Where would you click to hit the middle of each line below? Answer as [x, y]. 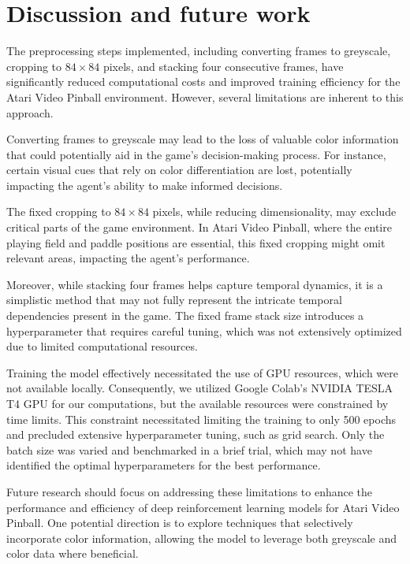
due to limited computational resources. [102, 346]
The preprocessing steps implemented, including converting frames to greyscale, [199, 51]
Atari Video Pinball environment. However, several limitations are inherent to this [205, 96]
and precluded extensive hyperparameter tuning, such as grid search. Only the [196, 434]
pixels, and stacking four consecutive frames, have [223, 66]
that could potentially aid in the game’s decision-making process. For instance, [196, 154]
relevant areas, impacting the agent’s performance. [128, 258]
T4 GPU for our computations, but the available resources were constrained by [198, 403]
